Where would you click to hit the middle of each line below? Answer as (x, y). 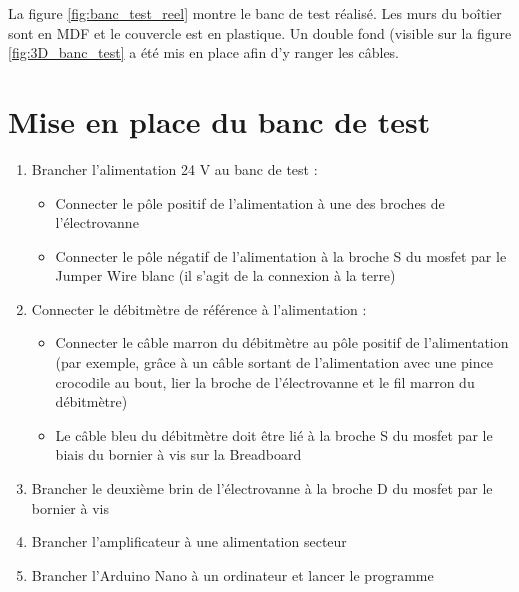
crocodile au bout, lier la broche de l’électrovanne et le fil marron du (265, 381)
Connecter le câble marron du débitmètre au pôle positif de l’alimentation (282, 342)
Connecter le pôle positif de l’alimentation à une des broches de (250, 202)
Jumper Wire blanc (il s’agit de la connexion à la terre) (225, 275)
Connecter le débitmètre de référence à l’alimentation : (199, 308)
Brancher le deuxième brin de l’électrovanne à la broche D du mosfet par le (262, 488)
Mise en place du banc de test (219, 120)
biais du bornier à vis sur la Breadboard (178, 454)
